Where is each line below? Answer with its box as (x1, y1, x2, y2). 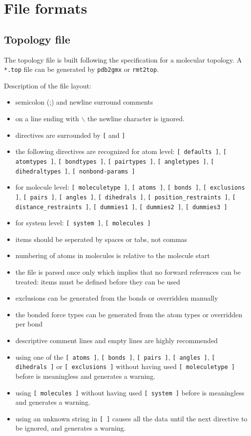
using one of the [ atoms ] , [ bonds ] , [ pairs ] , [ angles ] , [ (15, 351, 215, 362)
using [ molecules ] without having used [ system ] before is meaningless (15, 387, 245, 397)
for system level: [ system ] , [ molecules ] (15, 218, 151, 228)
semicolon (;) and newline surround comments (15, 97, 153, 107)
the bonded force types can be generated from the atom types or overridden (15, 309, 243, 319)
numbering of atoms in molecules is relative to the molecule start (15, 250, 210, 261)
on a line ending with (15, 113, 79, 124)
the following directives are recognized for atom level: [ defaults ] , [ (15, 146, 227, 156)
